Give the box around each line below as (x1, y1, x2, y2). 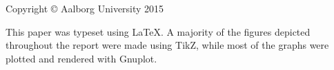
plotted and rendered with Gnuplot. (6, 51, 157, 65)
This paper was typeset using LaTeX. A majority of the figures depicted (6, 24, 311, 38)
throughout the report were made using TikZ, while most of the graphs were (6, 38, 329, 52)
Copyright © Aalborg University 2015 (6, 1, 164, 15)
